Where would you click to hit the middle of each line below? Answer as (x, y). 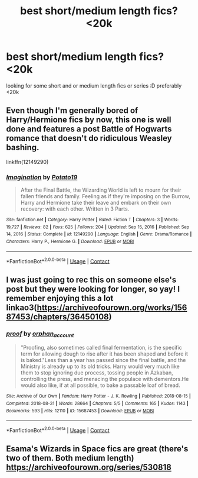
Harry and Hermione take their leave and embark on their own (96, 203)
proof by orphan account (40, 334)
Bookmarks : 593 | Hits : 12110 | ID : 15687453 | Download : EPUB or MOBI (80, 411)
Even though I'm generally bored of (72, 111)
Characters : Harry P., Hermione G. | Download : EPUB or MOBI (70, 242)
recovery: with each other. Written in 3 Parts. (75, 209)
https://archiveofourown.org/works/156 (112, 307)
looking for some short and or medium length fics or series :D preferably (94, 85)
